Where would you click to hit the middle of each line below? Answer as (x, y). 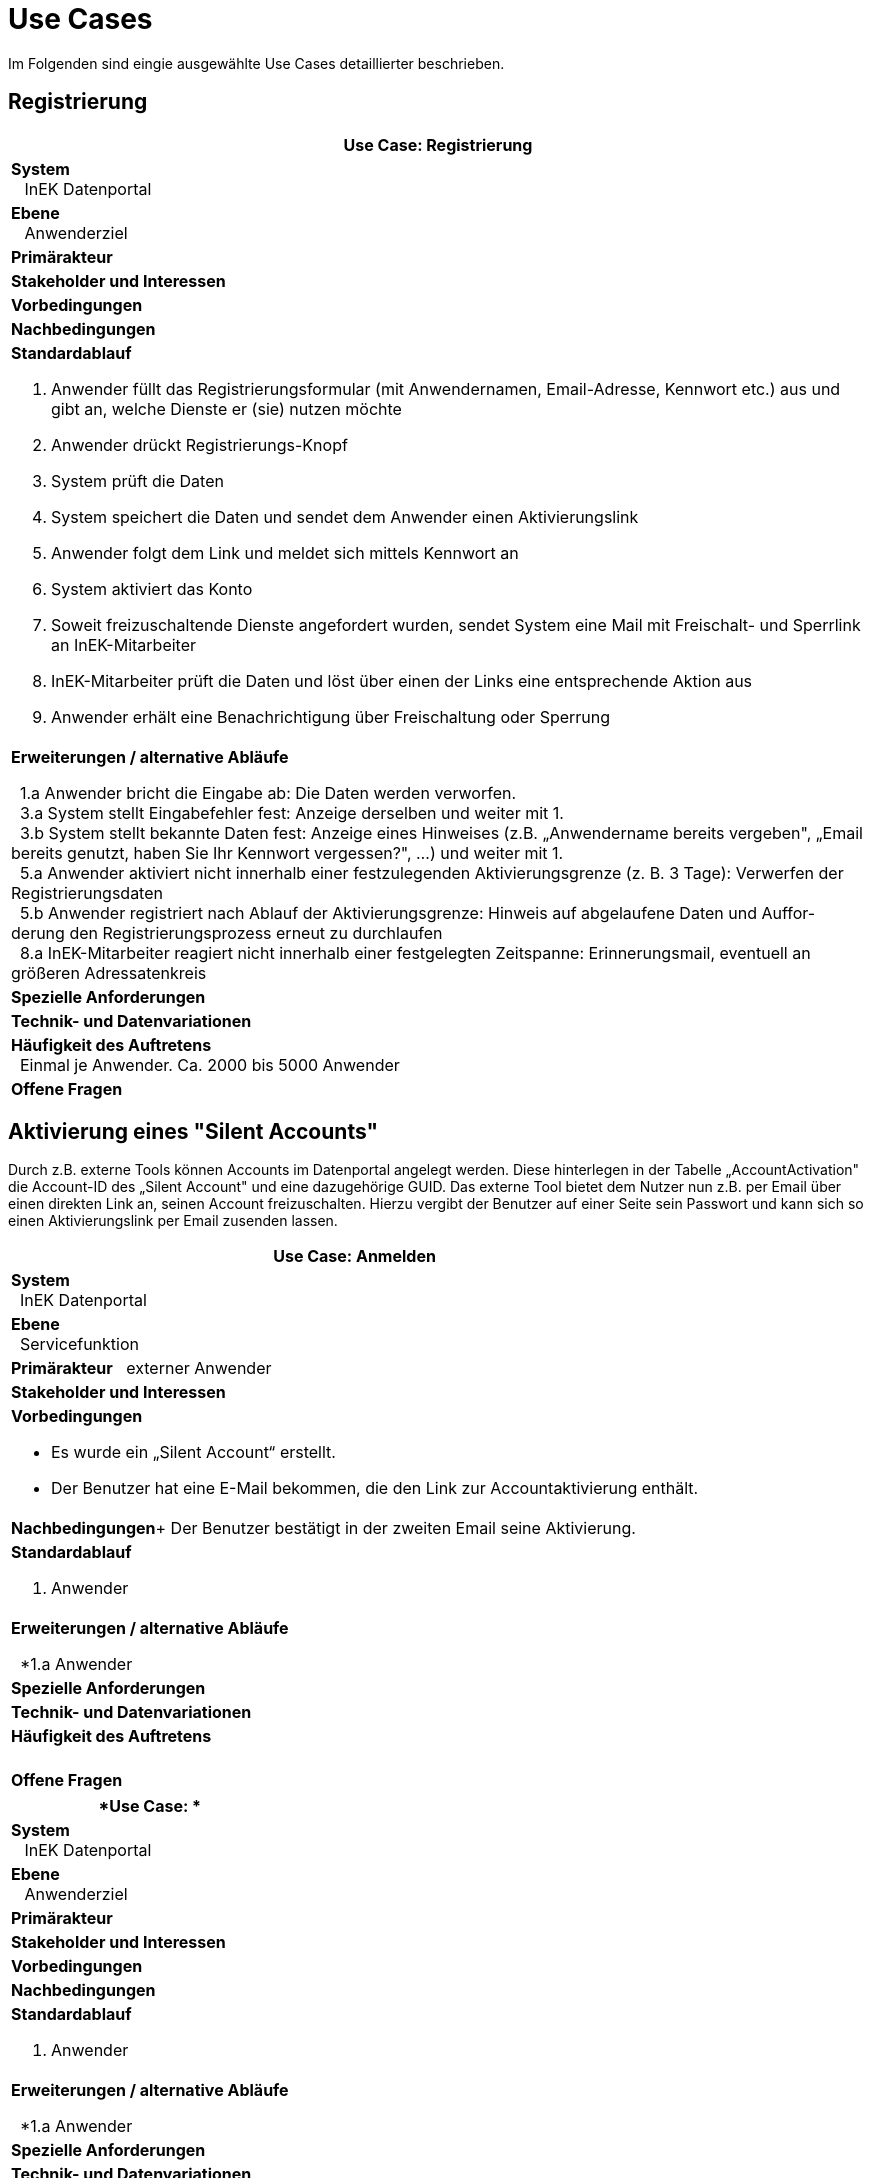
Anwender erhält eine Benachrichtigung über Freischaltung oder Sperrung (331, 716)
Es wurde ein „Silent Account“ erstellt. (193, 1452)
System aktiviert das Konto (152, 588)
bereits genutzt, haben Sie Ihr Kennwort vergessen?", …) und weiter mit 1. (287, 852)
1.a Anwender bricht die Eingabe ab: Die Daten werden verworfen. (268, 792)
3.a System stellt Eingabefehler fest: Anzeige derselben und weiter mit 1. (292, 812)
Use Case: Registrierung (438, 144)
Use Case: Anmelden (354, 1256)
